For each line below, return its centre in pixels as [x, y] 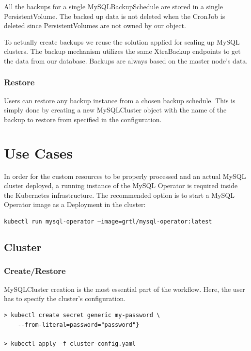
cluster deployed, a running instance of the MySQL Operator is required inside [121, 185]
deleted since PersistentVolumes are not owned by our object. [95, 25]
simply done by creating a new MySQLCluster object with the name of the [115, 110]
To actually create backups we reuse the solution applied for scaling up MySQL [122, 41]
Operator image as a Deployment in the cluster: [75, 204]
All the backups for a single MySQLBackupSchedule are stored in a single [113, 6]
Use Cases [39, 152]
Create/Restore [35, 271]
